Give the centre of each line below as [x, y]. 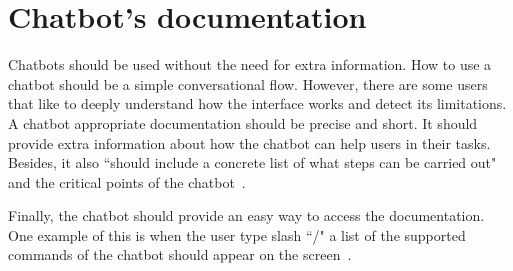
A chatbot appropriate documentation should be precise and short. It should [243, 122]
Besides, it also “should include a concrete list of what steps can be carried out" [252, 162]
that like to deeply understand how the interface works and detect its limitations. [257, 103]
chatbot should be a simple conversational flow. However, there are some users [248, 83]
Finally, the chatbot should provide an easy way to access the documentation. [246, 215]
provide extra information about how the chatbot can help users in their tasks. [249, 142]
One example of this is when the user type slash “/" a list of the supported [237, 234]
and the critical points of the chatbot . [127, 181]
